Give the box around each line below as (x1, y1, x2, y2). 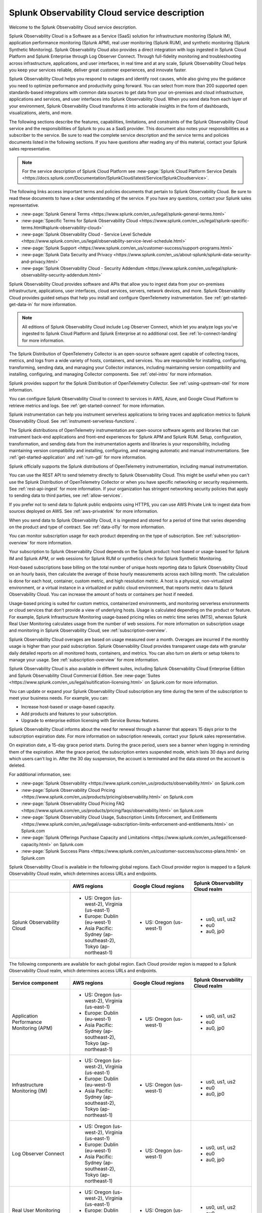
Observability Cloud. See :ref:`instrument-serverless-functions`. (9, 418, 137, 424)
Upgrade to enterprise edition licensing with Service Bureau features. (21, 718, 160, 723)
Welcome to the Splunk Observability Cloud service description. (9, 24, 137, 30)
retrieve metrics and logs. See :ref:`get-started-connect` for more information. (9, 403, 165, 409)
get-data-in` (9, 301, 33, 307)
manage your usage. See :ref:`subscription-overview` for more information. (9, 656, 160, 662)
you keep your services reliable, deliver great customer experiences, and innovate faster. (9, 67, 187, 73)
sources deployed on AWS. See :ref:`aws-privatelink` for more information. (9, 508, 159, 514)
